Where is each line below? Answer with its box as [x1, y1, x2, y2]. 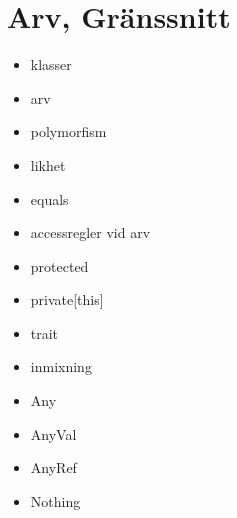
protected [30, 255, 89, 276]
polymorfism [30, 121, 107, 142]
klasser [30, 54, 72, 75]
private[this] [30, 289, 104, 310]
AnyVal [30, 423, 77, 444]
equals [30, 188, 69, 209]
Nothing [30, 490, 81, 511]
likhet [30, 154, 66, 175]
